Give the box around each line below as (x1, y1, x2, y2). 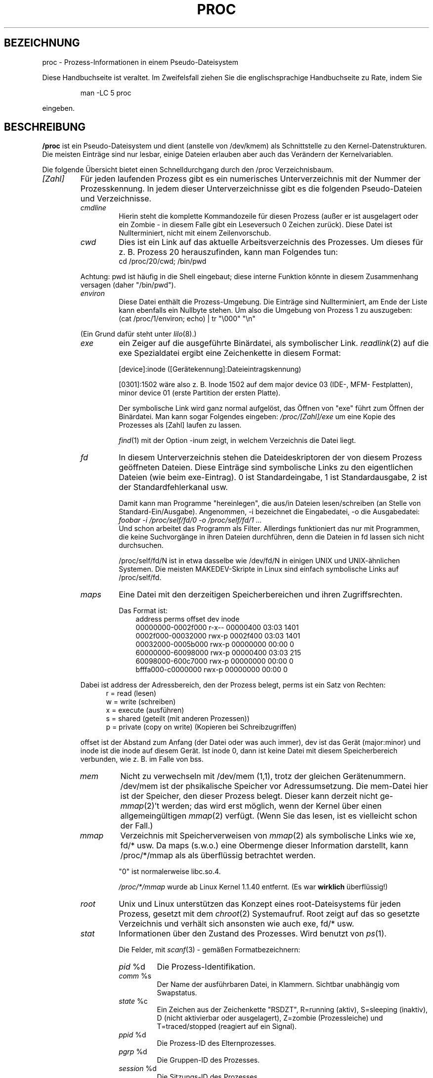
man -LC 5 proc (80, 88, 131, 97)
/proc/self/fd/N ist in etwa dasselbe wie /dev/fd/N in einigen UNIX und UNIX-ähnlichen (119, 556, 400, 565)
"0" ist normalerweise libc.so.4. (119, 867, 221, 876)
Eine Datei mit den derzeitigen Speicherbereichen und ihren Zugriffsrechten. (119, 589, 403, 600)
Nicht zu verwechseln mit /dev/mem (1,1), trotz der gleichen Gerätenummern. (120, 771, 406, 782)
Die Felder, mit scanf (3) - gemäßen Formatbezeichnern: (119, 945, 301, 954)
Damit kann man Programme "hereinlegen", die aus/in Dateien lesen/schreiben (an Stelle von (119, 499, 421, 508)
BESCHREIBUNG (4, 121, 86, 134)
